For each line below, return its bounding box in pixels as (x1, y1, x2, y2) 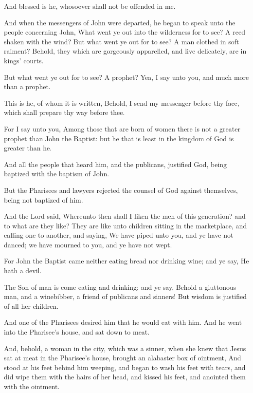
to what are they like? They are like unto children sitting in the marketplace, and (4, 220, 247, 230)
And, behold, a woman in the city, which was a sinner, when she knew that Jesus (4, 343, 246, 353)
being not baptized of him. (4, 194, 83, 205)
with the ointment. (4, 381, 60, 391)
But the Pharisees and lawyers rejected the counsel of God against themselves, (4, 185, 238, 195)
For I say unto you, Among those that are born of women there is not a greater (4, 123, 240, 133)
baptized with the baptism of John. (4, 168, 109, 179)
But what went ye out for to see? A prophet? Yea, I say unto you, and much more (4, 72, 249, 82)
